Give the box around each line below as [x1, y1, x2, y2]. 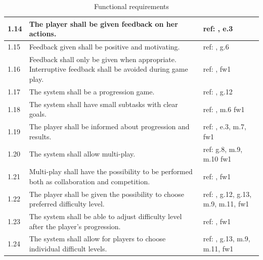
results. [29, 131, 52, 141]
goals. [29, 109, 47, 119]
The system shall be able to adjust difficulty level [29, 211, 182, 221]
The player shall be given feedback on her [29, 18, 178, 29]
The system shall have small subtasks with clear [29, 98, 178, 109]
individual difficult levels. [29, 243, 107, 253]
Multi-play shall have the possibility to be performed [29, 166, 193, 177]
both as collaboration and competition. [29, 176, 150, 186]
